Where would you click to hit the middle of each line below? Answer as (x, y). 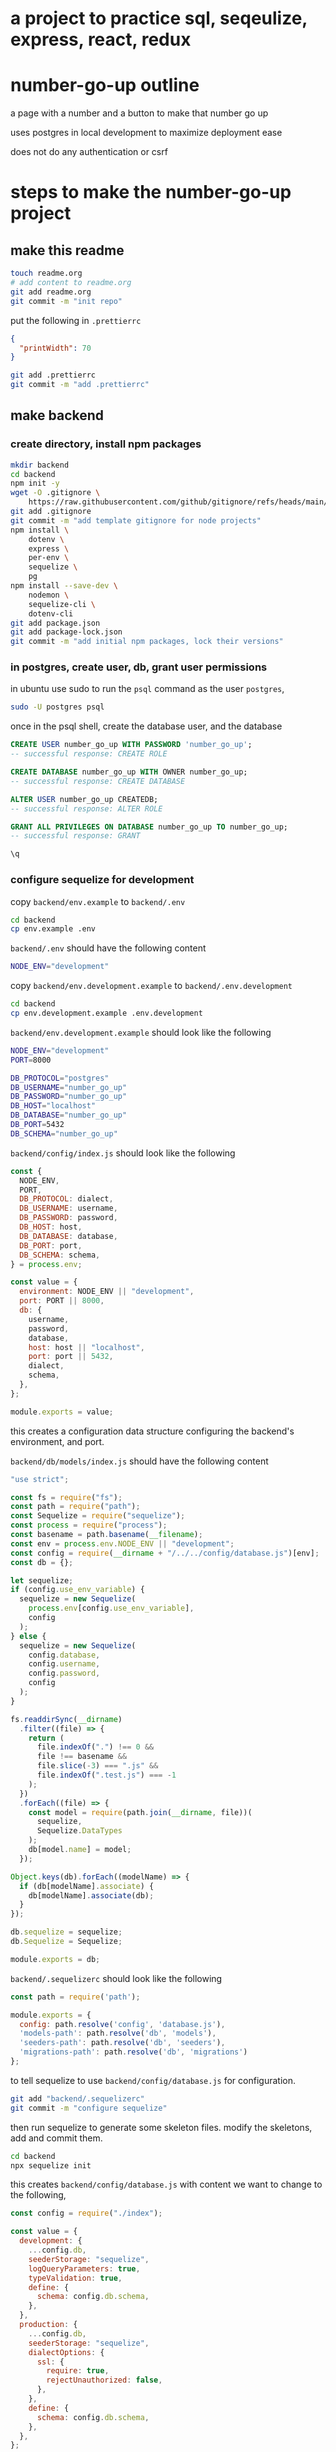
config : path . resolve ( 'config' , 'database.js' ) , (122, 2024)
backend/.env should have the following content (108, 948)
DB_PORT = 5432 (37, 1125)
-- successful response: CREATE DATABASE (98, 781)
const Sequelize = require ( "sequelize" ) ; (98, 1516)
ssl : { (50, 2362)
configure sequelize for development (102, 880)
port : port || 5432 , (71, 1357)
